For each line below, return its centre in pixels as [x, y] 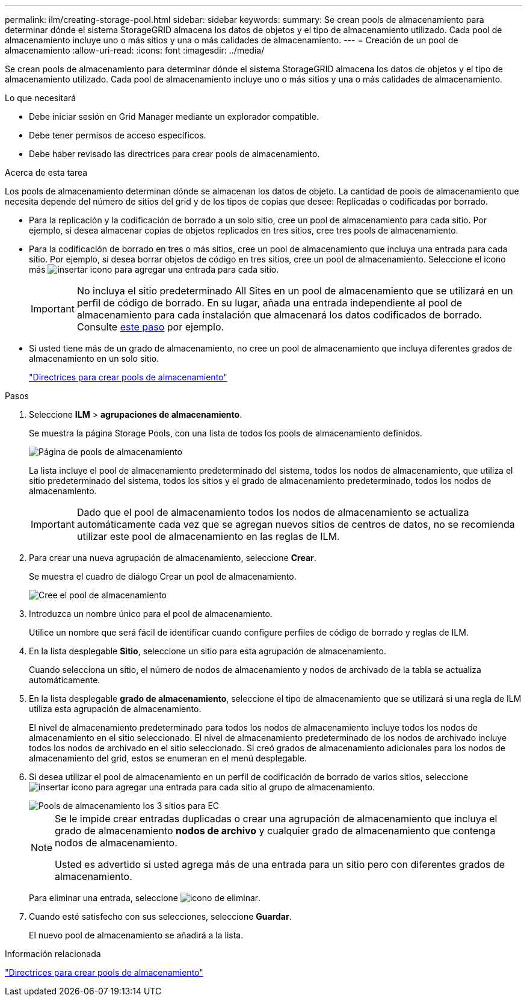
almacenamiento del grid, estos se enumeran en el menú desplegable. [168, 758]
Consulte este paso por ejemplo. [150, 327]
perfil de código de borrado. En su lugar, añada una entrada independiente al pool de [270, 303]
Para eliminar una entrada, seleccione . [145, 898]
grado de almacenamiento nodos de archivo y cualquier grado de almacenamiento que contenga [275, 831]
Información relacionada [53, 954]
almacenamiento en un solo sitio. [94, 358]
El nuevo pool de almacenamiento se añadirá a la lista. [136, 935]
